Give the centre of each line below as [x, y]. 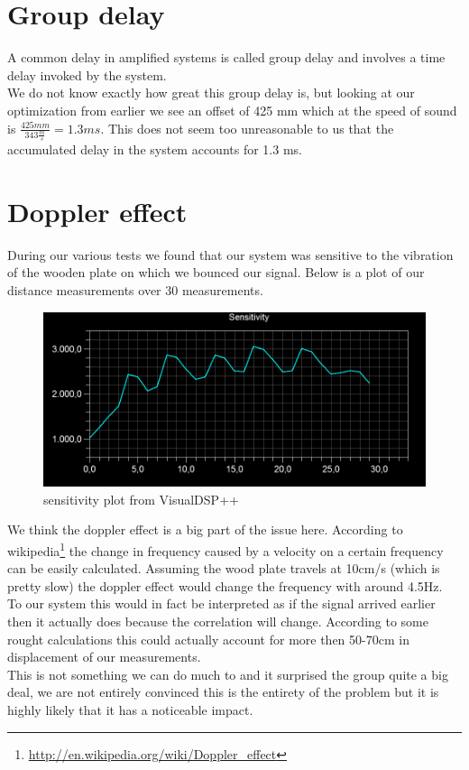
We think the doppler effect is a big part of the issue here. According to [205, 529]
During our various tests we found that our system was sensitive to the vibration [230, 254]
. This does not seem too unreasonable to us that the [247, 128]
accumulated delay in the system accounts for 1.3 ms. [155, 149]
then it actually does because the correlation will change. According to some [218, 622]
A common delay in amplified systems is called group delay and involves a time [226, 57]
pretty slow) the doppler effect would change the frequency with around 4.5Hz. [225, 585]
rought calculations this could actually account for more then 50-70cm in [208, 639]
